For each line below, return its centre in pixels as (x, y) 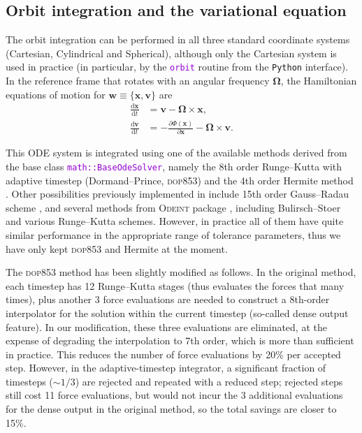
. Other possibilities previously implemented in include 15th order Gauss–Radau (177, 194)
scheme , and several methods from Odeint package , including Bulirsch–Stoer (173, 207)
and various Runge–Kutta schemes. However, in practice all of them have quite (175, 221)
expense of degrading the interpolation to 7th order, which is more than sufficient (180, 340)
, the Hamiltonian (319, 81)
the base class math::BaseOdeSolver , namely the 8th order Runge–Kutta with (174, 166)
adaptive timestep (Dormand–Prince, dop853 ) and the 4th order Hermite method (180, 180)
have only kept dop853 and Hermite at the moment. (117, 248)
